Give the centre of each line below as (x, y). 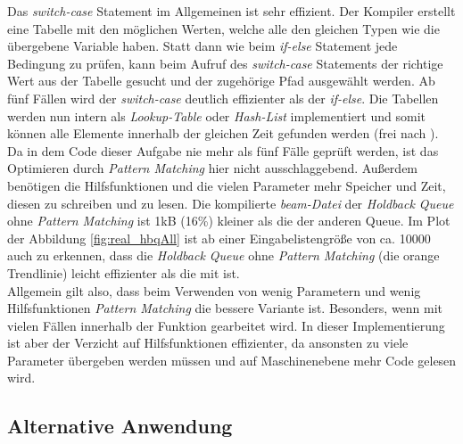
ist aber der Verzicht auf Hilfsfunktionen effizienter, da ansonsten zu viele (208, 343)
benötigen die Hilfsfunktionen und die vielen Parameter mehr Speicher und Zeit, (227, 185)
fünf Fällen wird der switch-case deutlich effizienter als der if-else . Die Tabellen (223, 98)
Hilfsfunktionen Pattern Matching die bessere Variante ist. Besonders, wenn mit (225, 308)
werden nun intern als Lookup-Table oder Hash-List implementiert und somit (216, 115)
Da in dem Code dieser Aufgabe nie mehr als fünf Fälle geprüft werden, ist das (223, 150)
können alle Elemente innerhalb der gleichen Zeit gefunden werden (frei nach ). (223, 133)
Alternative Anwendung (120, 426)
